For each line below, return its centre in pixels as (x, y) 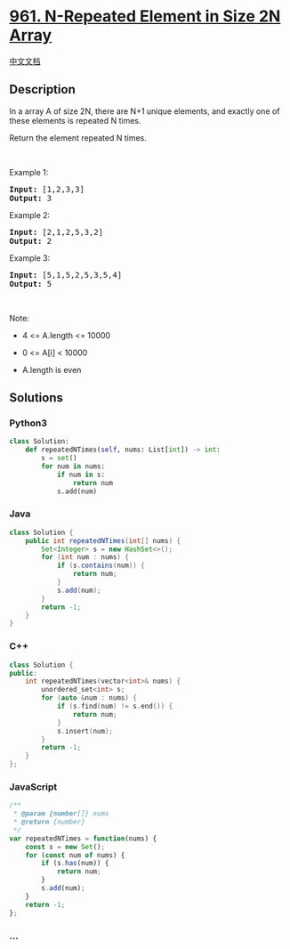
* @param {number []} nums (61, 814)
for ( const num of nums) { (75, 855)
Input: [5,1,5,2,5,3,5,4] (66, 275)
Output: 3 (30, 198)
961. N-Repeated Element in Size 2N (145, 16)
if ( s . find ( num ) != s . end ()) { (115, 706)
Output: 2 (30, 241)
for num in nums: (73, 466)
